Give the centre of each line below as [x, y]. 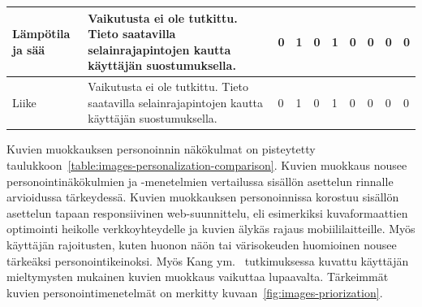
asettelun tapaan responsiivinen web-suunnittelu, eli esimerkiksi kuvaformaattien [207, 212]
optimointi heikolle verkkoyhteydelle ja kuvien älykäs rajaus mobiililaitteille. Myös [211, 229]
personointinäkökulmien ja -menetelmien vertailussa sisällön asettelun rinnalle [200, 181]
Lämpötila [41, 34]
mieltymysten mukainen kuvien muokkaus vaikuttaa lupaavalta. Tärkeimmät [198, 277]
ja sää [29, 49]
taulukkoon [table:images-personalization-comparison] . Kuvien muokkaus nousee [207, 165]
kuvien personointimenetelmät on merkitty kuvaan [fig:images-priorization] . [195, 292]
